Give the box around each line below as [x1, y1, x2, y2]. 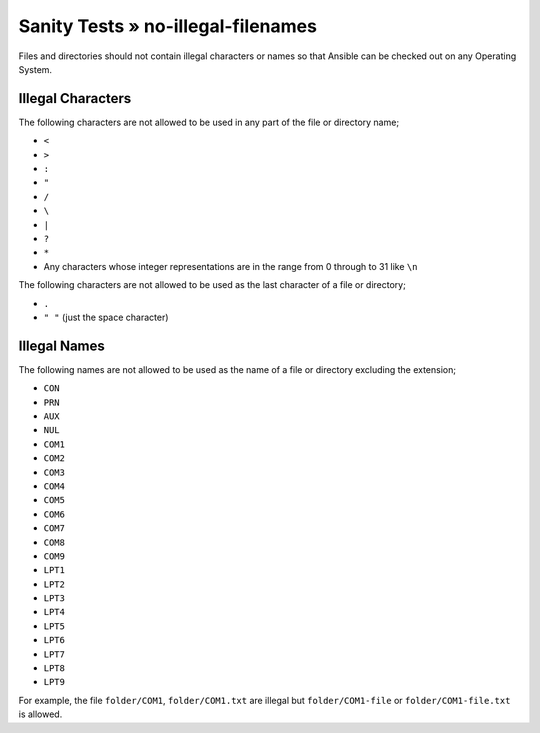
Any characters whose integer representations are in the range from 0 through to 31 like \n [43, 260, 418, 272]
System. [18, 63, 53, 75]
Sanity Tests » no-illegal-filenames [18, 15, 317, 37]
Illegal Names [18, 337, 105, 354]
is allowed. [18, 708, 63, 720]
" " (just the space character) [43, 311, 169, 323]
